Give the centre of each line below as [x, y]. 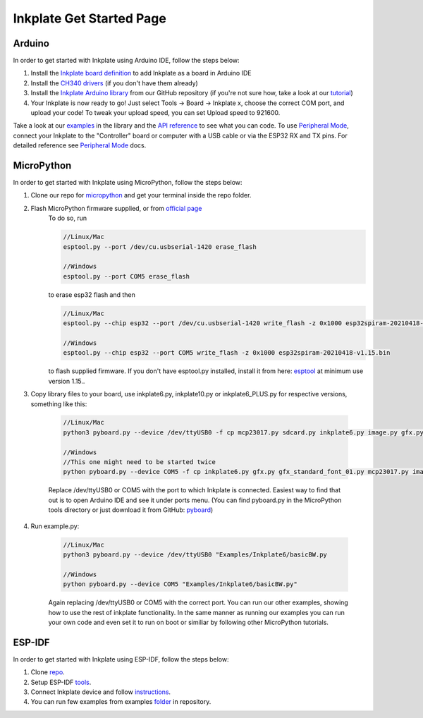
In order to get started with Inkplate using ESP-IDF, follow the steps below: [121, 659]
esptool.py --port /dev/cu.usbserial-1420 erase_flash [160, 247]
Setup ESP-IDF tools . [61, 682]
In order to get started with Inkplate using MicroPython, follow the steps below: [128, 183]
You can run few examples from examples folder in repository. [121, 702]
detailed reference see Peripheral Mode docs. [80, 145]
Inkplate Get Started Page [90, 18]
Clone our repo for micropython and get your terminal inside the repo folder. [141, 195]
